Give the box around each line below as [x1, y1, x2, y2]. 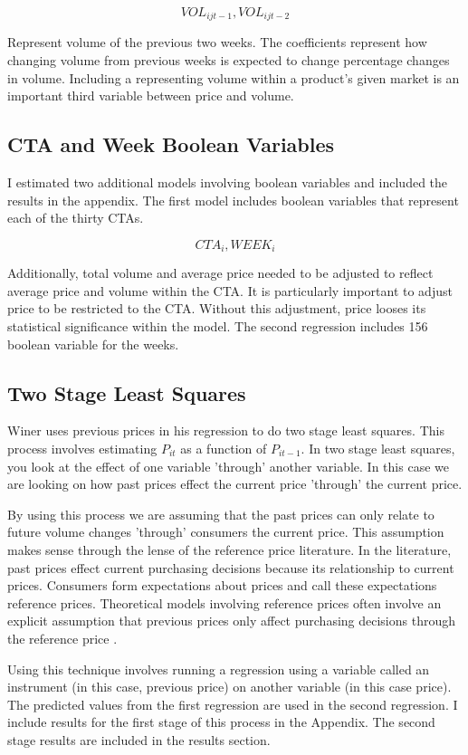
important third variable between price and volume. [7, 86, 294, 105]
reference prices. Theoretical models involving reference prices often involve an [7, 593, 442, 612]
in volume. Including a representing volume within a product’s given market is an [7, 68, 460, 87]
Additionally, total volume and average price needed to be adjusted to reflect [7, 263, 434, 282]
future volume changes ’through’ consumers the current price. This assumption [7, 522, 444, 541]
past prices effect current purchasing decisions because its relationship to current [7, 558, 454, 577]
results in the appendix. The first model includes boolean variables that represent [7, 190, 459, 209]
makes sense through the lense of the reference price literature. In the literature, [7, 540, 452, 559]
